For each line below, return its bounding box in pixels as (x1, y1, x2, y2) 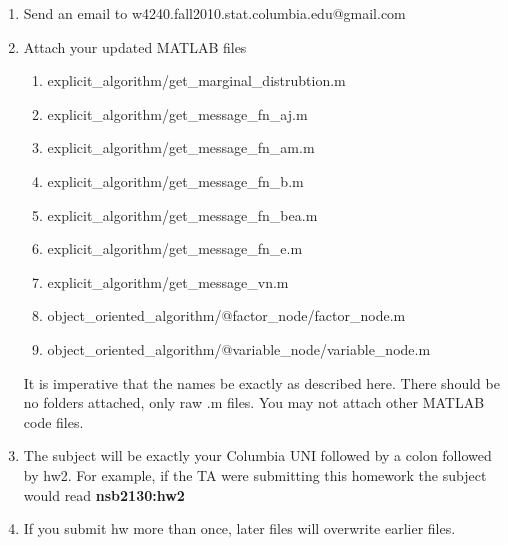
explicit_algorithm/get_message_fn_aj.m (47, 103, 308, 124)
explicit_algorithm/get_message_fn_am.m (47, 137, 315, 158)
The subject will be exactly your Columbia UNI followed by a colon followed (23, 445, 492, 466)
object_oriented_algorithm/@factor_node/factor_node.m (47, 305, 406, 326)
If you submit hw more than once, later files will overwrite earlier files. (23, 518, 456, 539)
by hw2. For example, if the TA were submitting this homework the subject (23, 464, 487, 485)
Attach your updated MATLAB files (23, 36, 247, 57)
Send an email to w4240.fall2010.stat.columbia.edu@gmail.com (23, 3, 406, 23)
